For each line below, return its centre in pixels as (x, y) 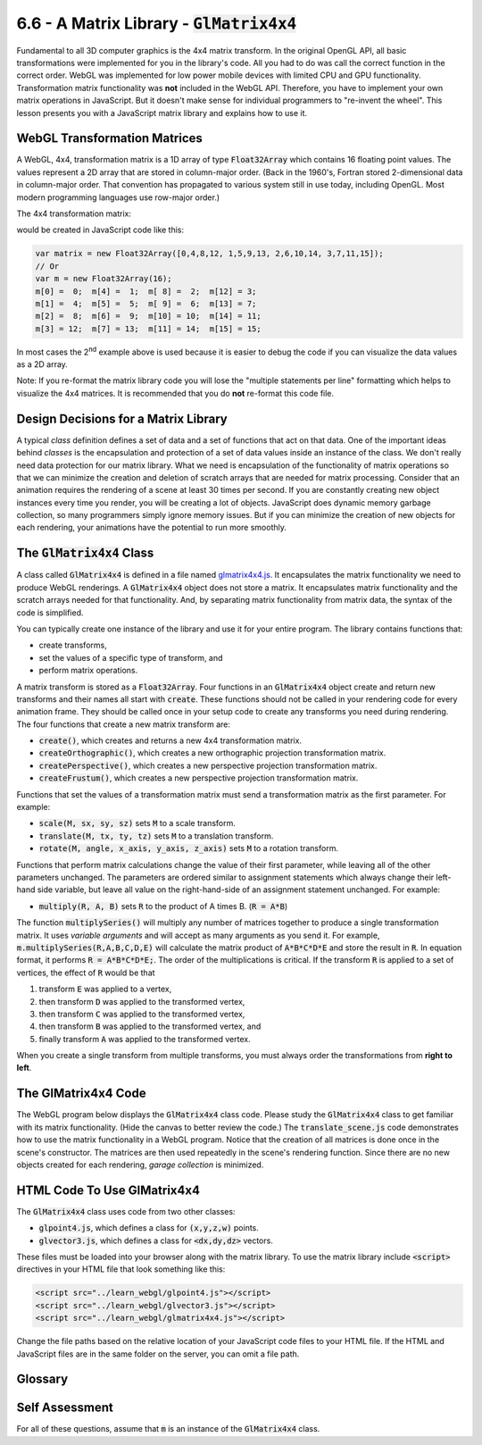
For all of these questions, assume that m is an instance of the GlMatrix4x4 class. (168, 1429)
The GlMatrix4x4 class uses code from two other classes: (126, 1211)
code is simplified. (50, 613)
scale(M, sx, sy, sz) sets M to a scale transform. (137, 823)
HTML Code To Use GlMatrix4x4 (108, 1190)
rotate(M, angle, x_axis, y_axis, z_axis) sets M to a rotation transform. (189, 848)
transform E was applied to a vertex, (105, 989)
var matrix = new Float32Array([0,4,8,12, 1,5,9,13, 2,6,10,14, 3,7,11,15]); (209, 254)
